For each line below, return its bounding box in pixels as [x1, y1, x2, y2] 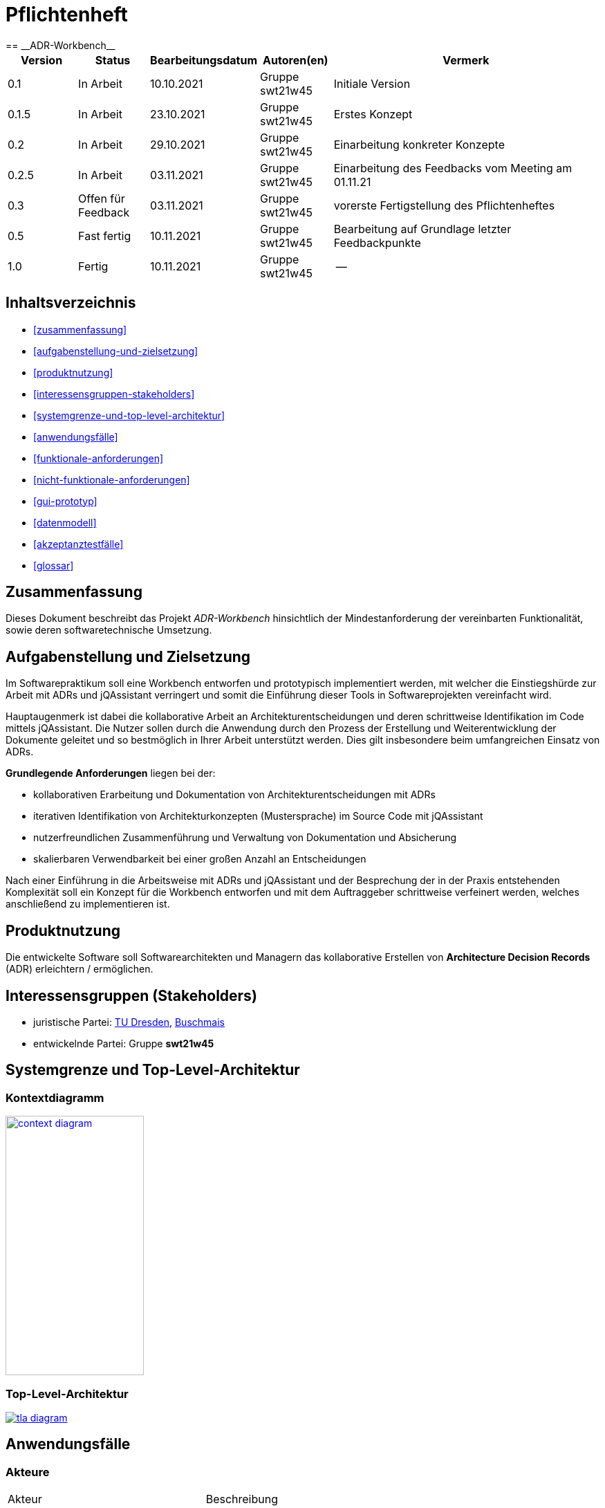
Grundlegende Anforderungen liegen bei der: [6, 767, 216, 780]
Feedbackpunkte [333, 235, 421, 250]
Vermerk [443, 53, 490, 67]
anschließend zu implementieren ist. [6, 898, 170, 910]
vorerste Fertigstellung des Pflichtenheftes [333, 198, 555, 212]
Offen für [78, 191, 125, 205]
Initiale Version [333, 76, 411, 91]
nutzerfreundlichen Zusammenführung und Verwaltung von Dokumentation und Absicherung [33, 831, 457, 844]
